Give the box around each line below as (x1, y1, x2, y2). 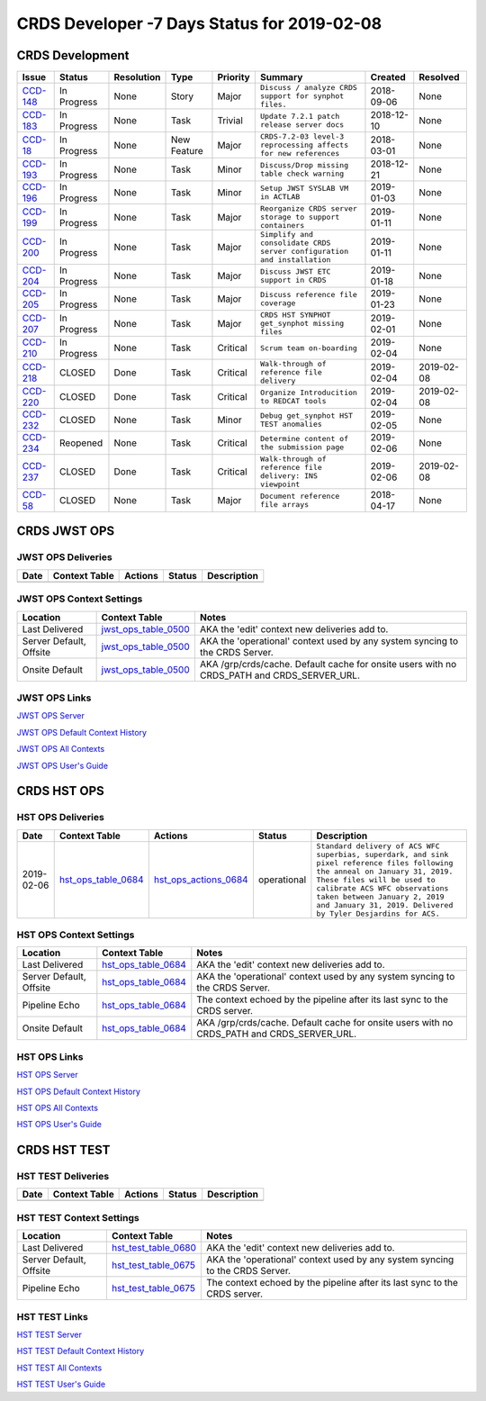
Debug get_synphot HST (259, 411, 354, 420)
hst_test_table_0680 (111, 1242, 197, 1254)
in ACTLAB (259, 192, 301, 202)
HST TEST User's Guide (16, 1378, 106, 1390)
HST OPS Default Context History (16, 1086, 141, 1097)
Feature (170, 144, 203, 157)
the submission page (259, 442, 345, 452)
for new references (259, 149, 340, 158)
